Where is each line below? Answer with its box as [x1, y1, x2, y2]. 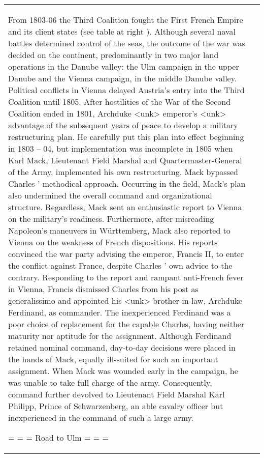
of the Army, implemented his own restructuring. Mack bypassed [8, 166, 238, 178]
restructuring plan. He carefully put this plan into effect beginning [8, 131, 244, 142]
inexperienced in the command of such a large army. [8, 412, 194, 423]
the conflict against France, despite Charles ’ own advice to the [8, 260, 233, 271]
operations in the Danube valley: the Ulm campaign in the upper [8, 61, 239, 72]
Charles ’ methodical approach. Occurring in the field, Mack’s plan [8, 178, 246, 189]
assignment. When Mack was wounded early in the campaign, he [8, 365, 238, 377]
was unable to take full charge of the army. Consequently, [8, 377, 212, 388]
